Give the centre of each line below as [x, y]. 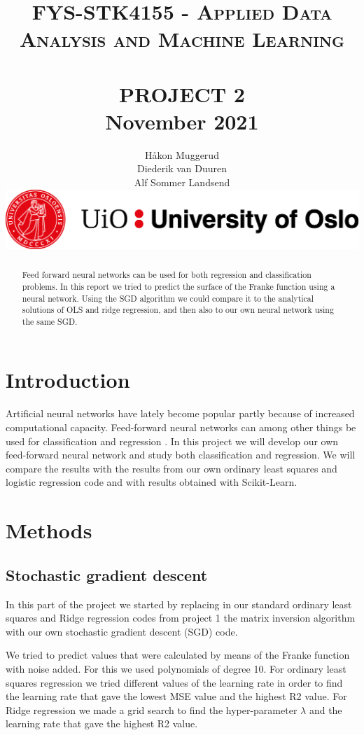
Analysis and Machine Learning [182, 39]
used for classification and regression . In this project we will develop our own [172, 441]
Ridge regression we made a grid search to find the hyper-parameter [152, 709]
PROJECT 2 [182, 93]
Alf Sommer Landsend [182, 182]
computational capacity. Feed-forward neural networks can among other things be [181, 427]
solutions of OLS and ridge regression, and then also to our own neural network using [178, 310]
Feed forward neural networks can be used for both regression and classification [167, 275]
